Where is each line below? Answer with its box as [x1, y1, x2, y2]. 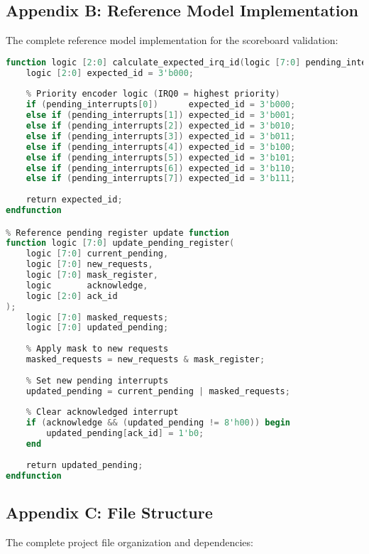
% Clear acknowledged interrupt [26, 407, 179, 418]
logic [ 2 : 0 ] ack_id [26, 290, 118, 301]
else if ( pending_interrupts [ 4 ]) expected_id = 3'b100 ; [26, 141, 296, 152]
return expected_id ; [26, 195, 123, 205]
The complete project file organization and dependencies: [6, 534, 253, 549]
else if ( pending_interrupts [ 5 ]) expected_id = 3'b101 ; [26, 152, 296, 163]
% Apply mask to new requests [26, 344, 169, 354]
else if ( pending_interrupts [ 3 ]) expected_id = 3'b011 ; [26, 131, 296, 141]
